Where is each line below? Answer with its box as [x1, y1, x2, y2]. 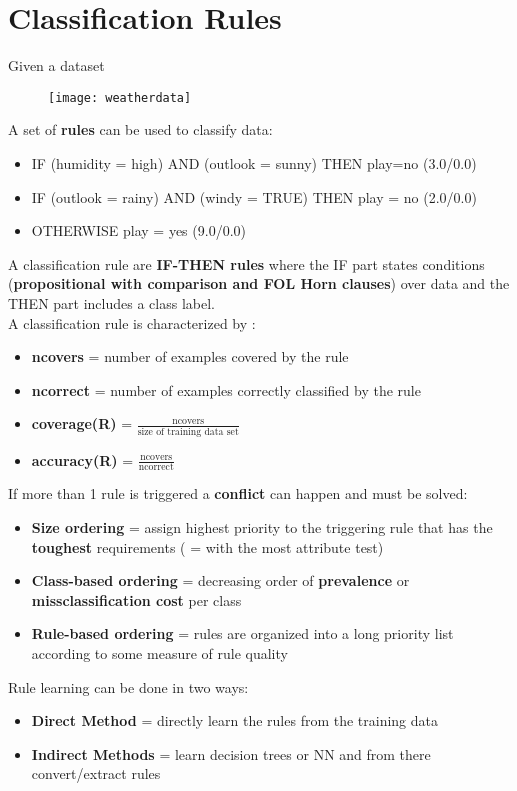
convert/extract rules [31, 763, 161, 784]
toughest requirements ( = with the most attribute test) [31, 536, 384, 557]
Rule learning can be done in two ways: [8, 676, 249, 697]
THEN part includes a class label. [8, 292, 215, 313]
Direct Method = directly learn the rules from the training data [31, 710, 439, 731]
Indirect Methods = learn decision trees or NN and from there [31, 743, 431, 764]
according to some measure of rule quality [31, 643, 288, 664]
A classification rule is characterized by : [8, 312, 256, 333]
